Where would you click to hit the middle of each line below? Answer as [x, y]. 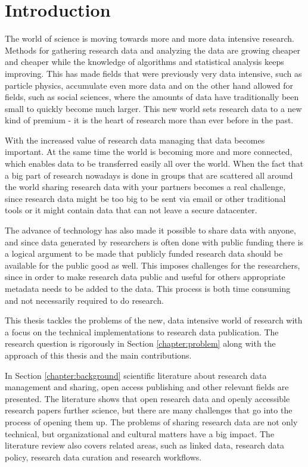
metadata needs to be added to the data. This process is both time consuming [148, 288]
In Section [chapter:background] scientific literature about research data [136, 375]
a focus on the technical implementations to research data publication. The [142, 331]
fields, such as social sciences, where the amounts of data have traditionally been [152, 97]
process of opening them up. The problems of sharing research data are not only [151, 421]
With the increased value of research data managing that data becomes [135, 140]
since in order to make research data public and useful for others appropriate [145, 277]
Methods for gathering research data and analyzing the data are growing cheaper [153, 50]
